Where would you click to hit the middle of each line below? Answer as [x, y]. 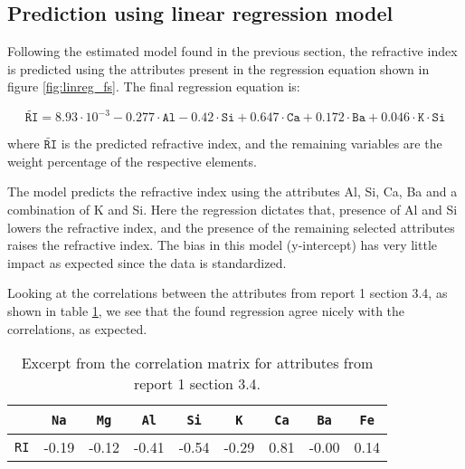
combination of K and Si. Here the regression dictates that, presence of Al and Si [232, 209]
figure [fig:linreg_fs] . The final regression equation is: [154, 86]
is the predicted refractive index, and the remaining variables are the [251, 144]
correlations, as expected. [77, 328]
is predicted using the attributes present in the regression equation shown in [218, 68]
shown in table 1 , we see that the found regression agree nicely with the [206, 310]
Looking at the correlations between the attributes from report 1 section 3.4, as [228, 293]
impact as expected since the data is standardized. [147, 262]
